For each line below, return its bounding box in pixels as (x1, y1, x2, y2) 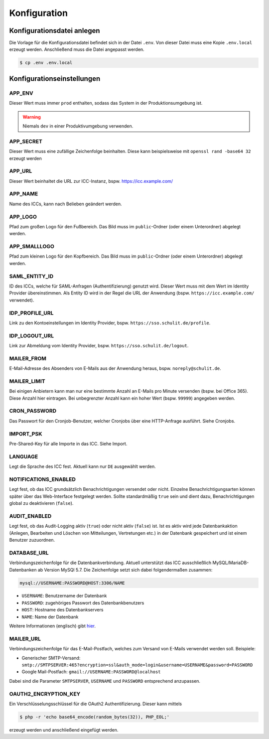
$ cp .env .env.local (19, 60, 73, 66)
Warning (22, 114, 41, 120)
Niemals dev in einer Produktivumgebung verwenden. (22, 123, 134, 129)
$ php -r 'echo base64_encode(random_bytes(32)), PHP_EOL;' (19, 714, 170, 720)
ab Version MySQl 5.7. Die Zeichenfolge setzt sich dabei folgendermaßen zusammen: (37, 567, 213, 573)
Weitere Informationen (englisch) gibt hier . (9, 623, 96, 629)
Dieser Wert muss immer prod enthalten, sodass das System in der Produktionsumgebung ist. (9, 100, 203, 106)
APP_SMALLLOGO (9, 243, 55, 250)
